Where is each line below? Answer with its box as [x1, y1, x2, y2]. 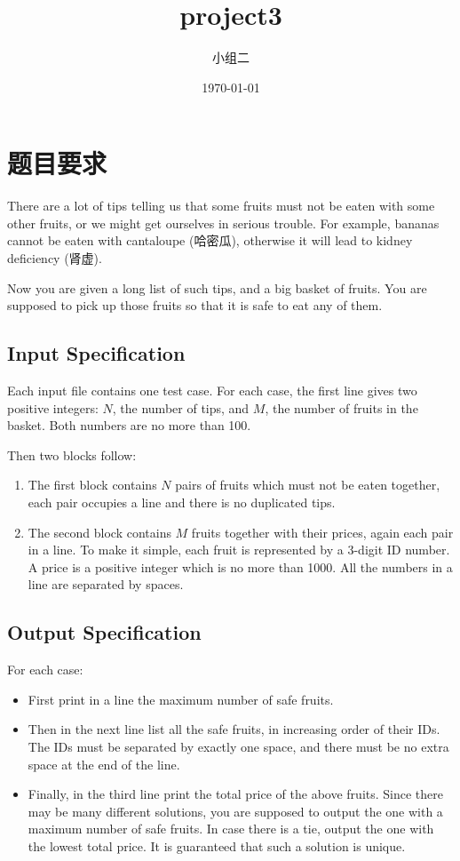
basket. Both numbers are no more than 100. [7, 416, 251, 434]
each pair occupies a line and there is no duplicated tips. [28, 492, 336, 511]
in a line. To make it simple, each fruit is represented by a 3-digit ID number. [28, 540, 450, 559]
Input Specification [7, 339, 186, 367]
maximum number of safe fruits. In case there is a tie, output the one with [28, 819, 434, 838]
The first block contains [28, 475, 157, 494]
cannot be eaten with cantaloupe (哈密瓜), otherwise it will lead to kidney [7, 231, 413, 250]
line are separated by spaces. [28, 575, 184, 594]
